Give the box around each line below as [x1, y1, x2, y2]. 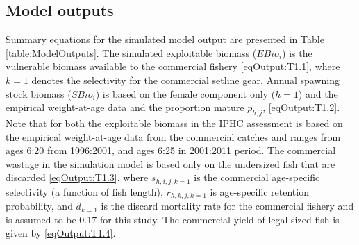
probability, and [6, 198, 73, 213]
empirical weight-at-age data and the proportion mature [6, 100, 244, 115]
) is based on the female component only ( [95, 86, 276, 101]
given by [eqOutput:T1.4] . [6, 226, 116, 240]
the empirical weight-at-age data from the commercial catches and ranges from [6, 129, 341, 144]
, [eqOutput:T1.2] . [262, 100, 340, 115]
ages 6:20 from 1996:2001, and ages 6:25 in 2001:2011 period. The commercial [6, 143, 336, 158]
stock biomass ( [6, 86, 72, 101]
